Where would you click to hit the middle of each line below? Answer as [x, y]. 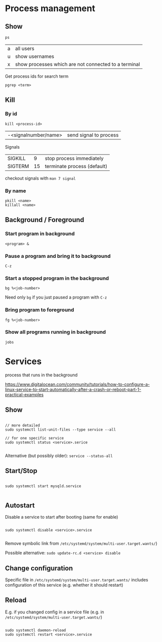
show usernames [35, 56]
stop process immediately [74, 158]
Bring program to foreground [40, 310]
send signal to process [93, 135]
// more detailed [23, 425]
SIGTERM [18, 166]
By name [16, 191]
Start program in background [40, 234]
